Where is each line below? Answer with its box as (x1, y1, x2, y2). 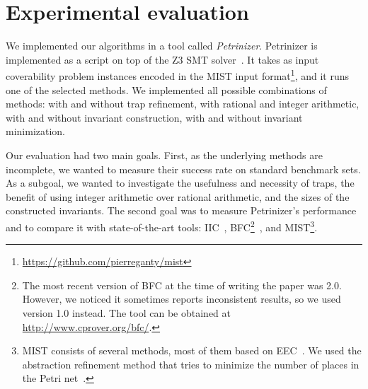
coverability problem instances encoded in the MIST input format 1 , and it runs (6, 66, 349, 83)
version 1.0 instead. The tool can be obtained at (22, 305, 231, 320)
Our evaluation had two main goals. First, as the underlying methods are (6, 147, 323, 162)
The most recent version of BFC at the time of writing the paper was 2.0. (22, 277, 342, 292)
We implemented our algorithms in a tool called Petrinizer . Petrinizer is (6, 38, 318, 53)
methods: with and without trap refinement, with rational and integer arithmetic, (6, 96, 360, 111)
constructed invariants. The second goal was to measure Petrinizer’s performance (6, 203, 357, 218)
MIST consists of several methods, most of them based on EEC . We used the (22, 343, 362, 358)
